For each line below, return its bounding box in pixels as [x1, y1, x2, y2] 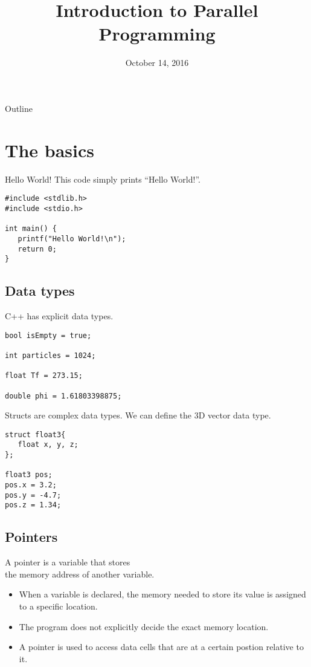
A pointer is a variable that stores [5, 556, 130, 568]
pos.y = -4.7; [5, 490, 62, 499]
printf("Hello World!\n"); [18, 234, 126, 243]
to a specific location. [19, 600, 98, 613]
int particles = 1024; [5, 351, 96, 360]
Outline [5, 102, 33, 114]
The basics [5, 137, 94, 162]
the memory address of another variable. [5, 567, 155, 580]
